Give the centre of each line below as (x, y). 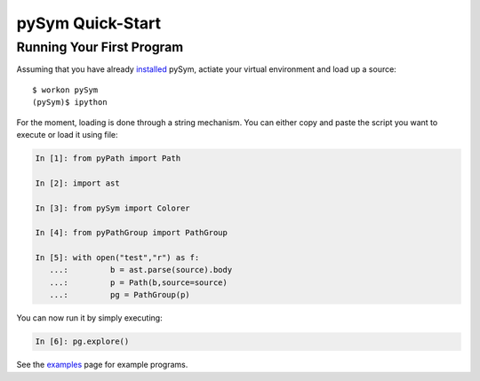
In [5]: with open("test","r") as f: (117, 258)
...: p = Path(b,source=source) (139, 282)
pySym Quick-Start (89, 23)
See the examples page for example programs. (102, 365)
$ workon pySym (65, 90)
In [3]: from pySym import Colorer (112, 208)
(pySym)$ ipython (70, 103)
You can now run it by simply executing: (90, 318)
